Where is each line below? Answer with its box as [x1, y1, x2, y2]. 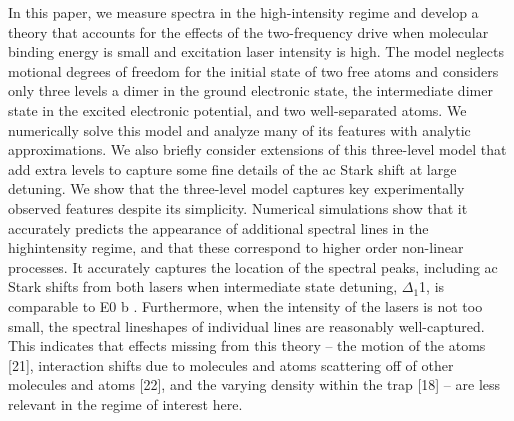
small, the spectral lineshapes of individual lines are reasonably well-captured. [8, 315, 485, 336]
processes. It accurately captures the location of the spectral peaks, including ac [8, 256, 498, 277]
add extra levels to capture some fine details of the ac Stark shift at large [8, 158, 457, 179]
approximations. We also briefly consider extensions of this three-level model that [8, 139, 507, 160]
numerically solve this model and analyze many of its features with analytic [8, 119, 471, 140]
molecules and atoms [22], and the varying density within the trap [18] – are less [8, 374, 501, 395]
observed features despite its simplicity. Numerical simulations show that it [8, 197, 468, 218]
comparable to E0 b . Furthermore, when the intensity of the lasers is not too [8, 295, 483, 316]
